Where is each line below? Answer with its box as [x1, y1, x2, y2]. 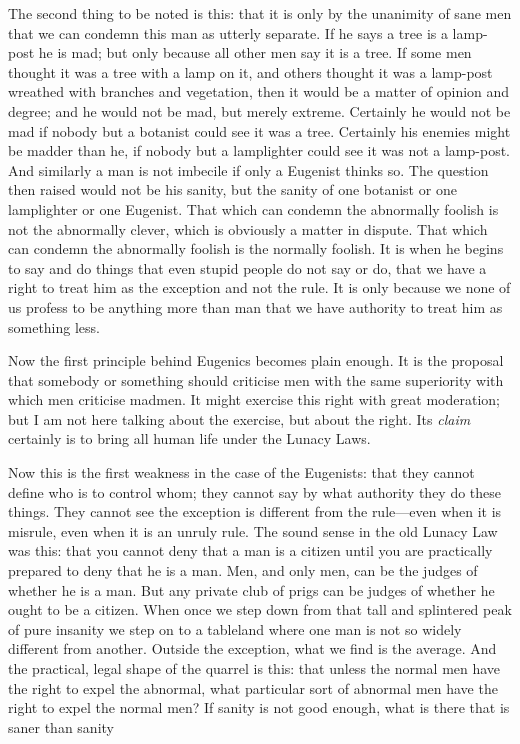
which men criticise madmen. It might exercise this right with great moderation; [8, 389, 500, 410]
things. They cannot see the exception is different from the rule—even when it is [8, 501, 502, 522]
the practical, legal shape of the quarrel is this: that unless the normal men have [8, 658, 501, 678]
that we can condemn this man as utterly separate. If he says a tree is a [8, 22, 448, 43]
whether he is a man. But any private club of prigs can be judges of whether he [8, 579, 495, 600]
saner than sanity [8, 716, 114, 737]
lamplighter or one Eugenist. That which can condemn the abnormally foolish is [8, 198, 499, 219]
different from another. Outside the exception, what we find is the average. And [8, 638, 497, 659]
